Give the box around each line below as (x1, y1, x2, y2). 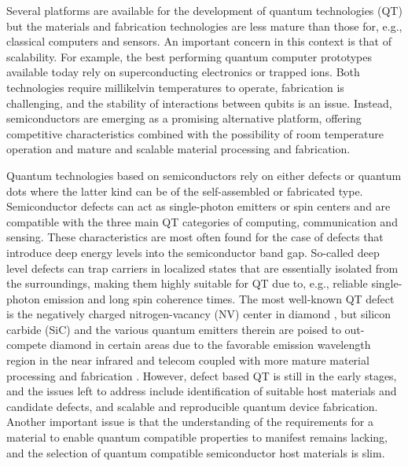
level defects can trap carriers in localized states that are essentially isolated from (6, 259, 399, 276)
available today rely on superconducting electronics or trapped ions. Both (6, 64, 360, 80)
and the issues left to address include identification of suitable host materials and (6, 383, 397, 399)
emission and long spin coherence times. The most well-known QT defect (43, 290, 395, 306)
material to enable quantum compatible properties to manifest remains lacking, (6, 429, 388, 446)
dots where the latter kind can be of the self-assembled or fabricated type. (6, 182, 363, 199)
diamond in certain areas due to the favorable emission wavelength (50, 336, 371, 353)
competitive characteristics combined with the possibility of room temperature (6, 125, 384, 141)
